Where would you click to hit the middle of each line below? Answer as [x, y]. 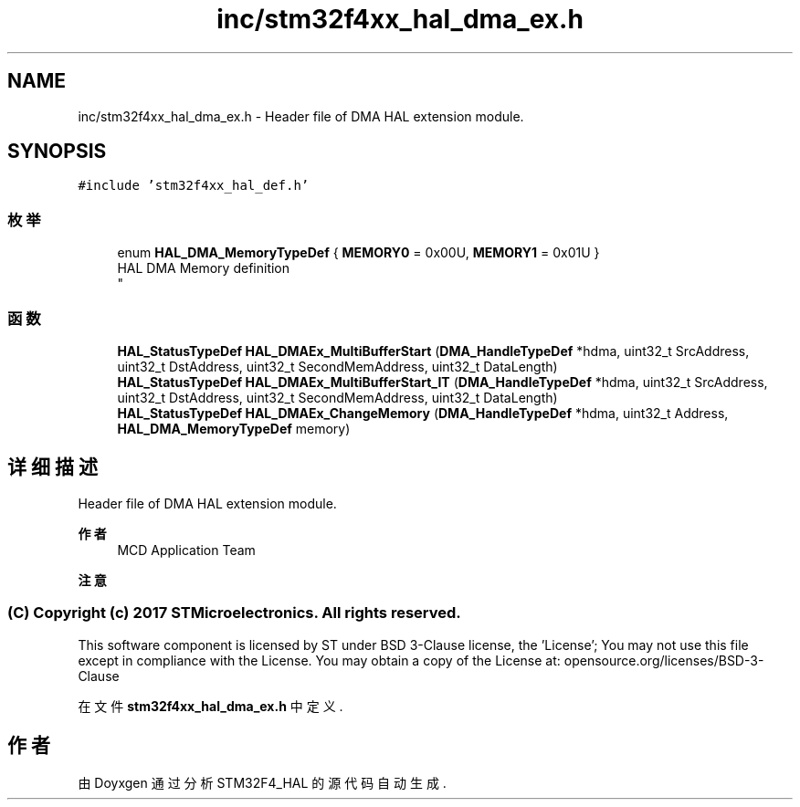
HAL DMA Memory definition [204, 268]
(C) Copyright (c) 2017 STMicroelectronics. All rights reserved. [234, 613]
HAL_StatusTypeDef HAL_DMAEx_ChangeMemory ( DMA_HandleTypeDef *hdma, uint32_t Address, [423, 413]
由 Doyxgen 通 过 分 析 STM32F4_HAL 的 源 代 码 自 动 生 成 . [262, 783]
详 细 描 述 [53, 467]
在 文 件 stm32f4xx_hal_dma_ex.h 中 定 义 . [211, 706]
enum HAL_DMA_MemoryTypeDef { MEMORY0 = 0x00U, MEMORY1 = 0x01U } [358, 253]
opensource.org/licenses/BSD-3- [664, 660]
